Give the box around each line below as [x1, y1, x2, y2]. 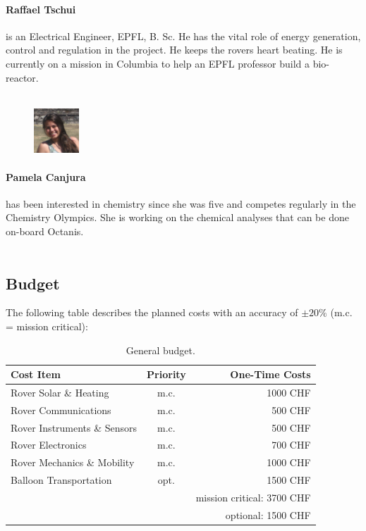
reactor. [6, 70, 39, 85]
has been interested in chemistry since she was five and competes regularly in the [6, 196, 356, 211]
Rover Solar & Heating [11, 385, 109, 399]
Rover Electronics [11, 437, 87, 452]
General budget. [126, 342, 195, 357]
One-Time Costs [230, 367, 311, 382]
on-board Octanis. [6, 223, 84, 238]
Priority [147, 367, 186, 382]
